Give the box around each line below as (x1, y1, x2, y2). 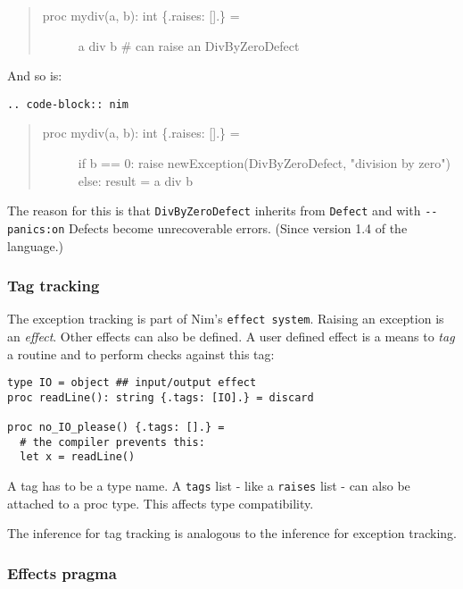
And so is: (7, 66, 62, 85)
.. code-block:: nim (7, 97, 129, 111)
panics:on (7, 223, 65, 236)
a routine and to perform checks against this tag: (7, 344, 275, 363)
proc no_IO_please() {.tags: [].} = (7, 421, 225, 434)
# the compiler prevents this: (20, 435, 205, 449)
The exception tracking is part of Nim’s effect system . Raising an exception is (7, 309, 444, 328)
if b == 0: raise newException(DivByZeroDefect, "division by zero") (78, 154, 451, 172)
